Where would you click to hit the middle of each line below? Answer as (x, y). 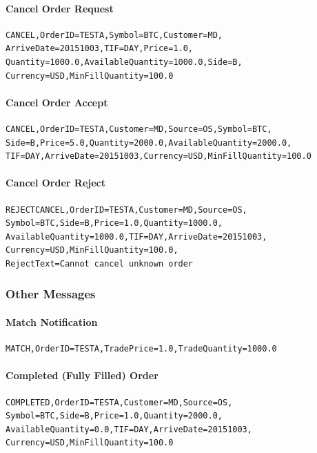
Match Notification (52, 321)
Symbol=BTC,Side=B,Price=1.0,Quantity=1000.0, (114, 223)
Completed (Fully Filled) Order (82, 375)
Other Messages (51, 294)
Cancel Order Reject (55, 183)
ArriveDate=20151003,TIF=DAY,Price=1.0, (100, 49)
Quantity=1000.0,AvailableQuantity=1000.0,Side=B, (124, 62)
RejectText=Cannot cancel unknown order (100, 263)
